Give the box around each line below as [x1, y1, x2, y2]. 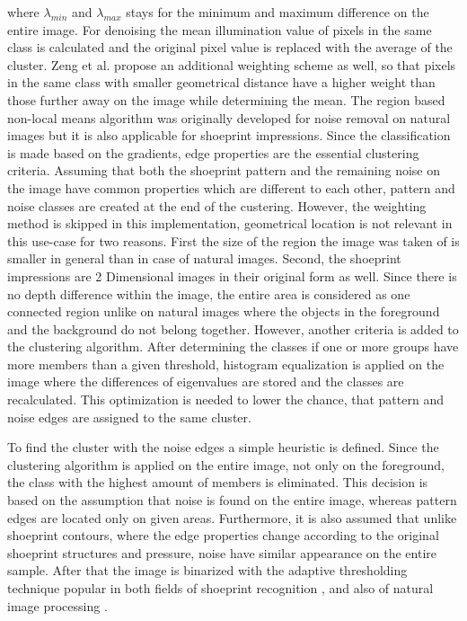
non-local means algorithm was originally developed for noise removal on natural [7, 108, 451, 127]
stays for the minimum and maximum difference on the [126, 3, 429, 21]
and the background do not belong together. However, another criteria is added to [7, 319, 459, 338]
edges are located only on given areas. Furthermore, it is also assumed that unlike [7, 508, 457, 527]
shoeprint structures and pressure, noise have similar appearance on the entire [7, 543, 437, 562]
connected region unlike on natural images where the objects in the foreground [7, 302, 440, 321]
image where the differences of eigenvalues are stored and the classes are [7, 372, 404, 391]
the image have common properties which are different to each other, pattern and [7, 178, 455, 197]
